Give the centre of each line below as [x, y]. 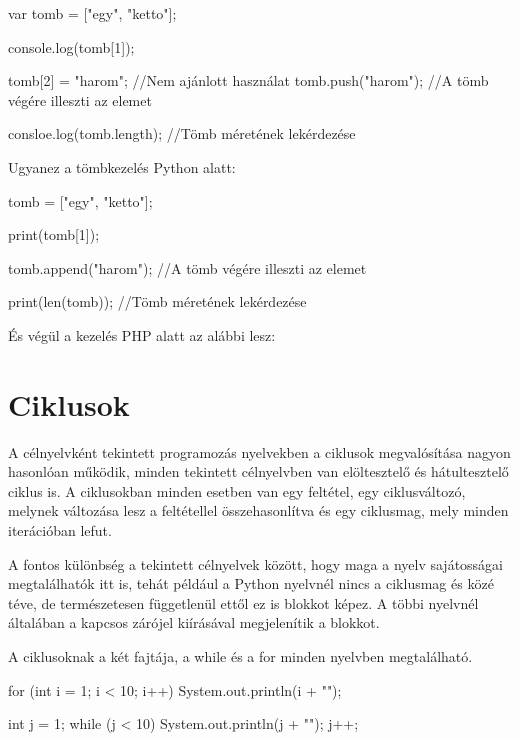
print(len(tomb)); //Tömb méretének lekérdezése [157, 301]
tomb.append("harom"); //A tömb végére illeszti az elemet [187, 267]
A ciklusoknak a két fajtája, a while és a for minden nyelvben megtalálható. [240, 656]
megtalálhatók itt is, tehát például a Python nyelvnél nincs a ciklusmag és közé [251, 583]
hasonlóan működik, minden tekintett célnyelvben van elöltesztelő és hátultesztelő [258, 471]
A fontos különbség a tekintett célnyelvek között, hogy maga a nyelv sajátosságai [256, 563]
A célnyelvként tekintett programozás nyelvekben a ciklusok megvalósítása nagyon [259, 451]
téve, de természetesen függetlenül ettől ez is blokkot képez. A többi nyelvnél [243, 602]
